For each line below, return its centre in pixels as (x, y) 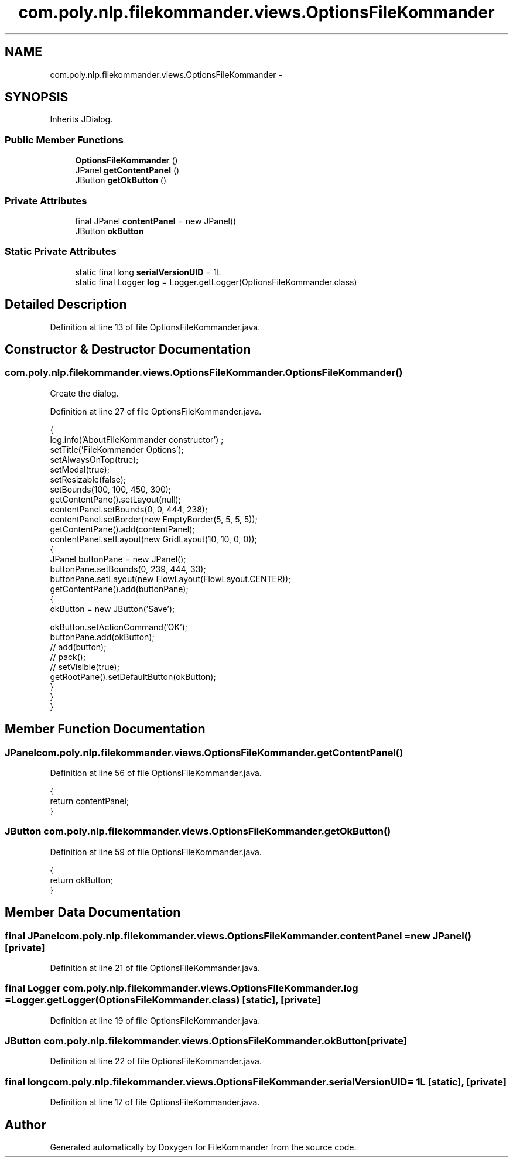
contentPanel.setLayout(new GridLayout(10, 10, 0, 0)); (153, 539)
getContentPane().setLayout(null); (115, 499)
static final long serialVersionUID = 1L (148, 272)
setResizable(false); (88, 479)
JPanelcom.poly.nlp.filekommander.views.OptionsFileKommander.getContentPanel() (204, 752)
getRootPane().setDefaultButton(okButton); (133, 676)
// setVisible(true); (85, 667)
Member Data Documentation (93, 912)
